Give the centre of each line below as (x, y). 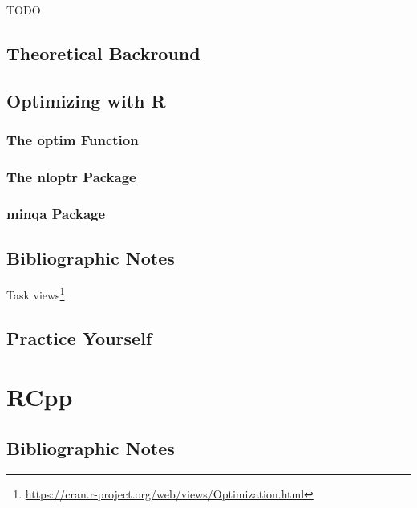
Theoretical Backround (103, 53)
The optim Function (73, 140)
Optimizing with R (86, 100)
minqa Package (56, 213)
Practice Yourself (79, 337)
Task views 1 (36, 293)
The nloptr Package (71, 176)
